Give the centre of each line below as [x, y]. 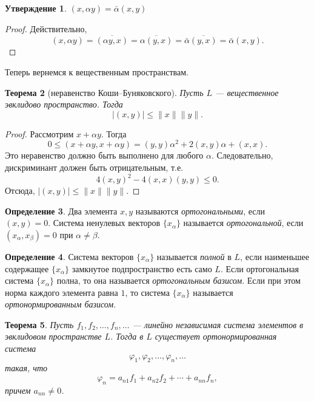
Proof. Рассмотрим [39, 133]
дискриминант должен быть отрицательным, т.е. [94, 167]
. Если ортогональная [259, 268]
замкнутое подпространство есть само [142, 268]
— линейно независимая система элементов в [218, 324]
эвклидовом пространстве [53, 336]
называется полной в [194, 256]
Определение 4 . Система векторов [69, 256]
